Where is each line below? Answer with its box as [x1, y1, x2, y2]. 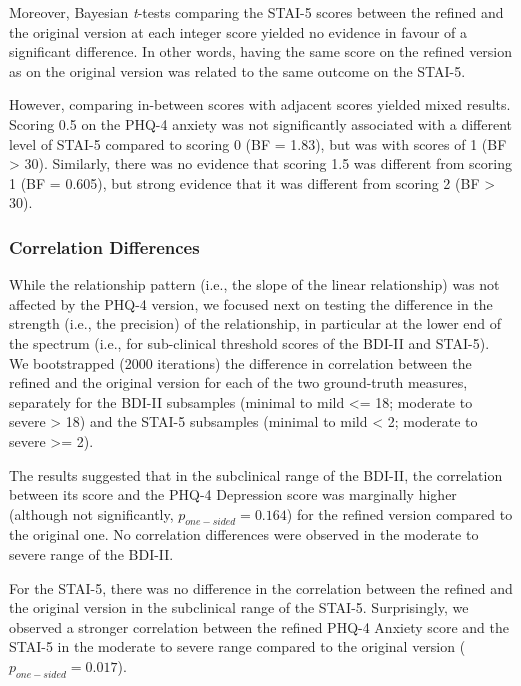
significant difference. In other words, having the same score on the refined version [9, 41, 513, 62]
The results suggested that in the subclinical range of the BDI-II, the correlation [9, 464, 503, 485]
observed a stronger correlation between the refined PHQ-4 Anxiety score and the [9, 616, 510, 637]
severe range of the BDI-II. [9, 544, 174, 565]
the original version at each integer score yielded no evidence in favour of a [9, 21, 468, 42]
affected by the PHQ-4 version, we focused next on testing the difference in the [9, 293, 493, 314]
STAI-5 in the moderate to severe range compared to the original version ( [9, 636, 466, 657]
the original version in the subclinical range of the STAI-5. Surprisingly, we [9, 597, 469, 618]
